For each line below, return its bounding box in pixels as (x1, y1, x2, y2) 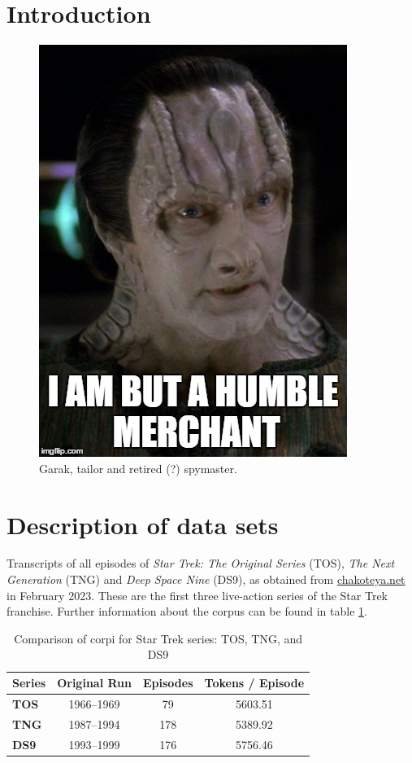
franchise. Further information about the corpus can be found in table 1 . (7, 603, 367, 620)
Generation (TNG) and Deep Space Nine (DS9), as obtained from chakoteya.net (7, 571, 405, 588)
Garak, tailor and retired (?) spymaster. (39, 459, 237, 476)
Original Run (57, 674, 132, 691)
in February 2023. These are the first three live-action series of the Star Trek (7, 586, 388, 603)
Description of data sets (7, 507, 279, 541)
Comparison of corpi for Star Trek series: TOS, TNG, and (14, 629, 302, 647)
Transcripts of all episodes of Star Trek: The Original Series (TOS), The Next (7, 555, 395, 572)
